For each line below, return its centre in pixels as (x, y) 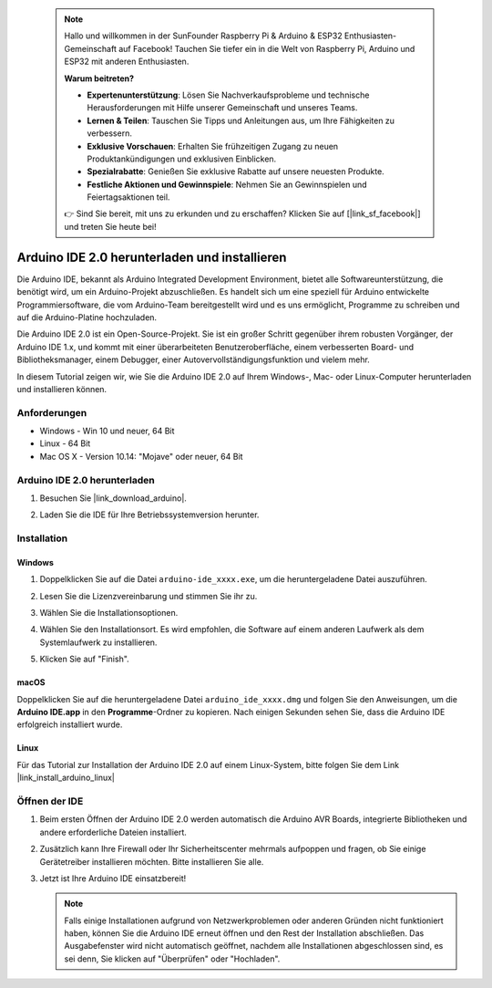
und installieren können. (62, 389)
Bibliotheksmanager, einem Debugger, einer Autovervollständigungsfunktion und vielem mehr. (194, 359)
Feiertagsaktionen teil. (128, 197)
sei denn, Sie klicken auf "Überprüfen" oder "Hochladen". (172, 959)
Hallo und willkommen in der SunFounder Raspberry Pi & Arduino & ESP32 (203, 36)
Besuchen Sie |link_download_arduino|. (113, 498)
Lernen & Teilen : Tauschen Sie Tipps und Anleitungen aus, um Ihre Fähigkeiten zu (241, 120)
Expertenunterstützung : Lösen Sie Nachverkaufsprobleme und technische (228, 95)
